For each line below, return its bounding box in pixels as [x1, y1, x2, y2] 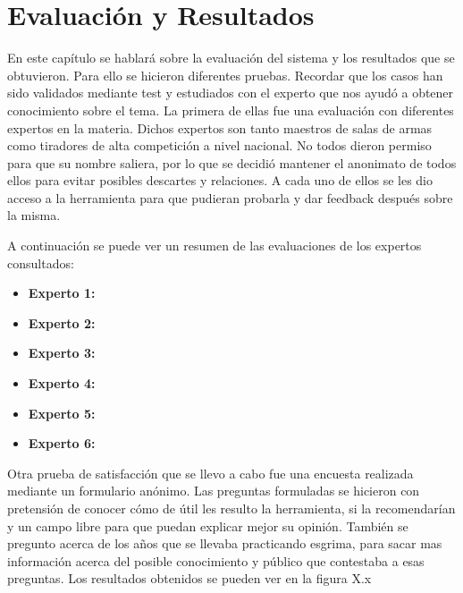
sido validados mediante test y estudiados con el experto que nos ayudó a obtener [7, 83, 454, 102]
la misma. [7, 206, 61, 224]
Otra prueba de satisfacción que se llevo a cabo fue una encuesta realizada [7, 463, 414, 482]
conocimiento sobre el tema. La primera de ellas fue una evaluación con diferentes [7, 100, 454, 119]
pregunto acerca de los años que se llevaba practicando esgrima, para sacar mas [7, 534, 442, 553]
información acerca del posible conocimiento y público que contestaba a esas [7, 551, 425, 570]
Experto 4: [28, 374, 96, 393]
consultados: [7, 253, 74, 272]
